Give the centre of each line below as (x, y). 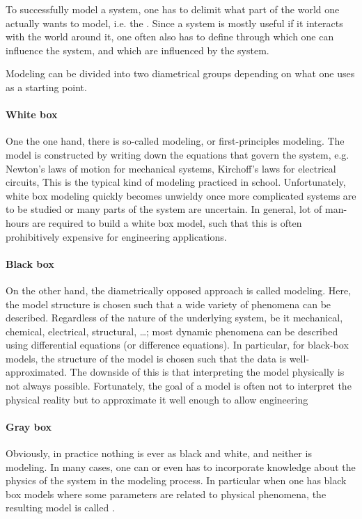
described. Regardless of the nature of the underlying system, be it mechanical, (174, 318)
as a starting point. (46, 87)
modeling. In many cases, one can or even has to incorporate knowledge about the (181, 466)
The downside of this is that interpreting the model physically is (207, 372)
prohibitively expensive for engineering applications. (116, 236)
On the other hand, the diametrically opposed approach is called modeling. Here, (179, 290)
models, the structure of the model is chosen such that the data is (146, 358)
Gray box (29, 426)
